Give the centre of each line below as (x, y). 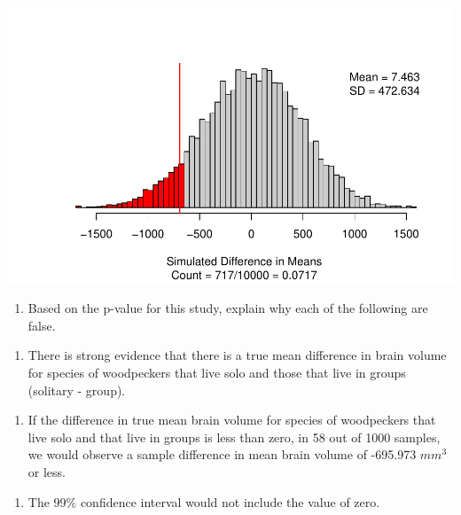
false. (42, 325)
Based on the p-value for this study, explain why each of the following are (228, 308)
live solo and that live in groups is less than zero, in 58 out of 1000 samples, (234, 437)
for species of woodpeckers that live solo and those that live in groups (217, 373)
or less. (47, 472)
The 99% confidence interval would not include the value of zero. (204, 501)
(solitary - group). (77, 390)
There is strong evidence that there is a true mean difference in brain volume (237, 355)
